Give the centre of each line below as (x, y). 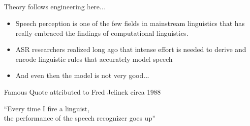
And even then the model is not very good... (82, 75)
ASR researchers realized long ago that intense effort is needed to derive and (131, 49)
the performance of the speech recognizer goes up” (80, 118)
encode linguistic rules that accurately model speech (94, 59)
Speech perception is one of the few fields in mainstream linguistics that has (130, 23)
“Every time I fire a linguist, (47, 108)
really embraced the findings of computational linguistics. (102, 33)
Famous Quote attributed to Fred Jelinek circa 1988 (82, 91)
